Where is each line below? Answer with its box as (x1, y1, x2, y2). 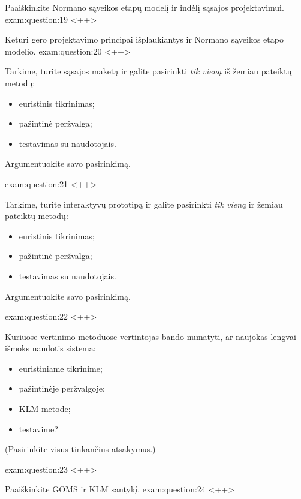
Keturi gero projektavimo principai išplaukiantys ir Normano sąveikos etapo (5, 33, 284, 46)
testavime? (19, 422, 58, 435)
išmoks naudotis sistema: (5, 342, 96, 354)
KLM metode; (19, 402, 71, 415)
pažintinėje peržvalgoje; (19, 382, 105, 395)
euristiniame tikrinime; (19, 362, 103, 374)
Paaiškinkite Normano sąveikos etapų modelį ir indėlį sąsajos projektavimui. (5, 1, 284, 13)
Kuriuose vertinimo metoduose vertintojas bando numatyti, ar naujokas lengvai (5, 330, 296, 342)
